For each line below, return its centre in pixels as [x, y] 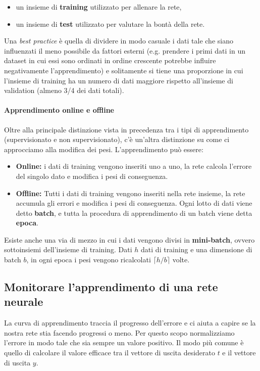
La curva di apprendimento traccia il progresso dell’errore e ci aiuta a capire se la [130, 323]
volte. [181, 260]
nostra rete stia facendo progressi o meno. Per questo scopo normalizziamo [119, 332]
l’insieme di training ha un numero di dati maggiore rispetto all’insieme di [119, 80]
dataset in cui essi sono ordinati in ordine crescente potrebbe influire [110, 60]
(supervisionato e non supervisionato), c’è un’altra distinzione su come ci [117, 139]
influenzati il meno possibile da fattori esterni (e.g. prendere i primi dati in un [125, 50]
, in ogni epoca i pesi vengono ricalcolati [89, 260]
